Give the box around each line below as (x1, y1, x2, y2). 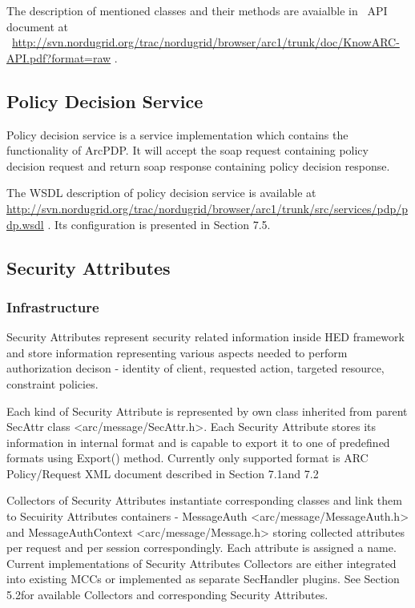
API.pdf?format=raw (6, 49, 111, 66)
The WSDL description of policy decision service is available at (6, 184, 316, 201)
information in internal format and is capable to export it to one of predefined (6, 433, 390, 450)
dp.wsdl (6, 215, 44, 232)
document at (6, 18, 68, 34)
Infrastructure (6, 296, 99, 316)
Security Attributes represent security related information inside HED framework (6, 328, 405, 345)
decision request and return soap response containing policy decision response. (6, 157, 390, 174)
